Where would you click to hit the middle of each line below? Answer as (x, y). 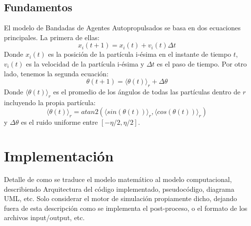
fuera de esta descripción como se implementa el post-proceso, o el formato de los (126, 208)
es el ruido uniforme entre (59, 122)
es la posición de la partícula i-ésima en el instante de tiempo (140, 54)
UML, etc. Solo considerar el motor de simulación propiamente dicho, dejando (121, 198)
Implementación (59, 156)
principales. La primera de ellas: (52, 37)
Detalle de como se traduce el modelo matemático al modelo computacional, (118, 179)
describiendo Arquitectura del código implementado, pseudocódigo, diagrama (119, 189)
